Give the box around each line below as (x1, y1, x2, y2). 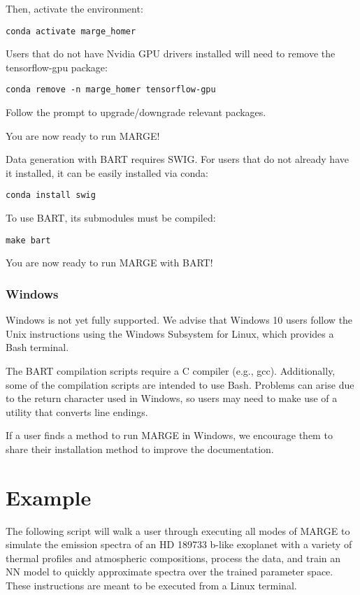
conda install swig (6, 190, 96, 201)
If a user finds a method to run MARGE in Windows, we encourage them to (6, 428, 333, 443)
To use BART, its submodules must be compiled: (6, 210, 216, 225)
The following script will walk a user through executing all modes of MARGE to (6, 523, 350, 538)
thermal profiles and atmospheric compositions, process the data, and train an (6, 550, 341, 565)
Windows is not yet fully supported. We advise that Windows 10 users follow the (6, 313, 353, 327)
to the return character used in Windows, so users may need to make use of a (6, 391, 338, 406)
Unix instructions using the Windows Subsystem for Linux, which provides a (6, 326, 334, 340)
